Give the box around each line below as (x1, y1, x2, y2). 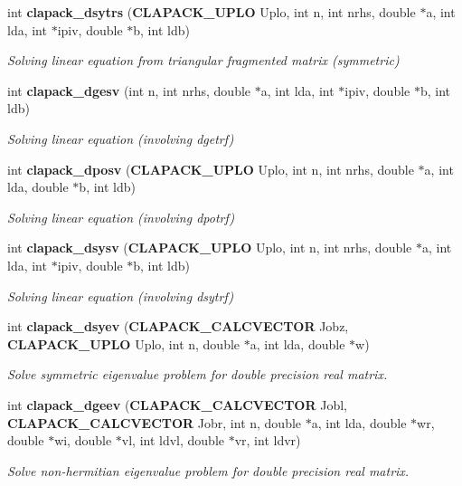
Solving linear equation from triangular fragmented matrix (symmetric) (7, 51, 400, 70)
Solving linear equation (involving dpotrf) (7, 207, 235, 226)
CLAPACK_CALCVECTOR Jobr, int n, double (7, 413, 302, 432)
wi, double (54, 431, 112, 450)
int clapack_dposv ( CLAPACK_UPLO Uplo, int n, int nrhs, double (7, 159, 414, 178)
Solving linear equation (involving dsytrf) (7, 286, 234, 305)
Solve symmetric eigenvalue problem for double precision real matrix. (7, 365, 388, 384)
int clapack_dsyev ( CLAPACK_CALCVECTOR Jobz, (7, 317, 349, 336)
